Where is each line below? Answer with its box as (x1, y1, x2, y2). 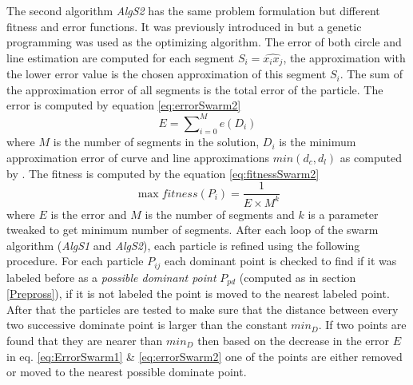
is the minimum (279, 133, 356, 150)
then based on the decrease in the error (197, 331, 389, 348)
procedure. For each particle (6, 252, 144, 269)
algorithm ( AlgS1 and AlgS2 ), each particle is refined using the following (6, 236, 360, 253)
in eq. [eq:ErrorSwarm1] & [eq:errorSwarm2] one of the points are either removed (6, 347, 403, 364)
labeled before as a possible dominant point (6, 268, 216, 285)
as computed (340, 149, 402, 165)
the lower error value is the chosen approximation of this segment (6, 65, 327, 82)
